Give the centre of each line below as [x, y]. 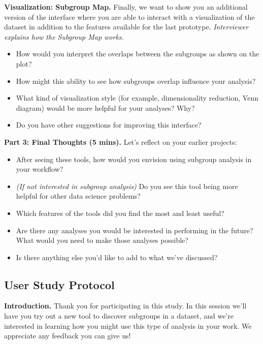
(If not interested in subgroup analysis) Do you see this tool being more [127, 186]
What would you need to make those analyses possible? [102, 240]
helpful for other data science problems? [78, 196]
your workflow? [40, 169]
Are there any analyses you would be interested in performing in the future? [135, 230]
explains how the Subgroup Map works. [64, 36]
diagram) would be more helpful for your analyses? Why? [105, 107]
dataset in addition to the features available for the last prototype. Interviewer [126, 27]
